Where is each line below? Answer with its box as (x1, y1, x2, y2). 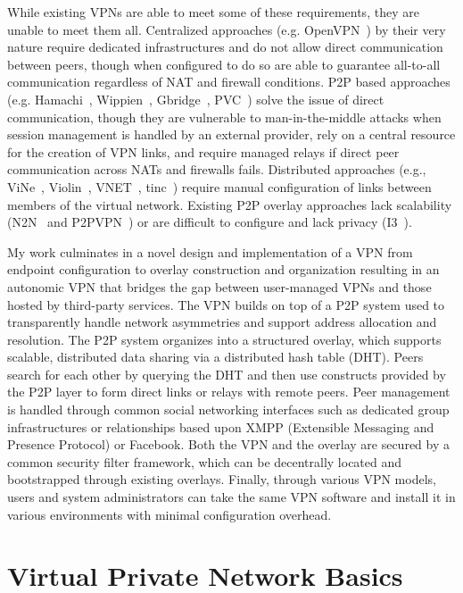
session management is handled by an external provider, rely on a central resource (7, 125, 456, 144)
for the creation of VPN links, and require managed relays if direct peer (7, 142, 400, 161)
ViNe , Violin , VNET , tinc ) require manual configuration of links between (7, 177, 432, 196)
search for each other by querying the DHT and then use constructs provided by (7, 364, 446, 383)
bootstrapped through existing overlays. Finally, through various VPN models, (7, 470, 436, 489)
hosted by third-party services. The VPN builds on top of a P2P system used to (7, 295, 445, 313)
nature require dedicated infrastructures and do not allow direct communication (7, 38, 443, 56)
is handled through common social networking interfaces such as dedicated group (7, 400, 450, 419)
